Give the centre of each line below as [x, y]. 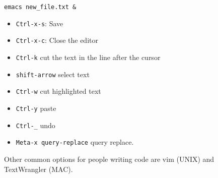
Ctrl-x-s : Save [40, 23]
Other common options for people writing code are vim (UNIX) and [109, 159]
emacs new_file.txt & [40, 7]
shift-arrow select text [53, 74]
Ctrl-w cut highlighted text [58, 91]
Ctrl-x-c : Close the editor [57, 40]
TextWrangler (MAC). [39, 169]
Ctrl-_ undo [35, 125]
